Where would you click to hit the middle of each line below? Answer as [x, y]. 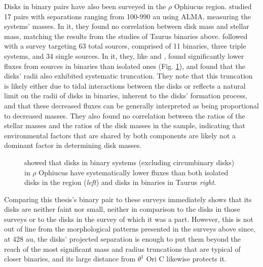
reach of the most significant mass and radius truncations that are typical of [122, 249]
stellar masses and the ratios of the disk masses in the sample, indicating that [125, 125]
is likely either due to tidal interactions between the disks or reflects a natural [125, 85]
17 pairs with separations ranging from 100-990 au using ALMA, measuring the [127, 16]
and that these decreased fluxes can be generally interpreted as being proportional [132, 105]
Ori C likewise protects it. [186, 259]
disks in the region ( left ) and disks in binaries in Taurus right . [120, 182]
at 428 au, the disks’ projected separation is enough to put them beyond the [123, 239]
